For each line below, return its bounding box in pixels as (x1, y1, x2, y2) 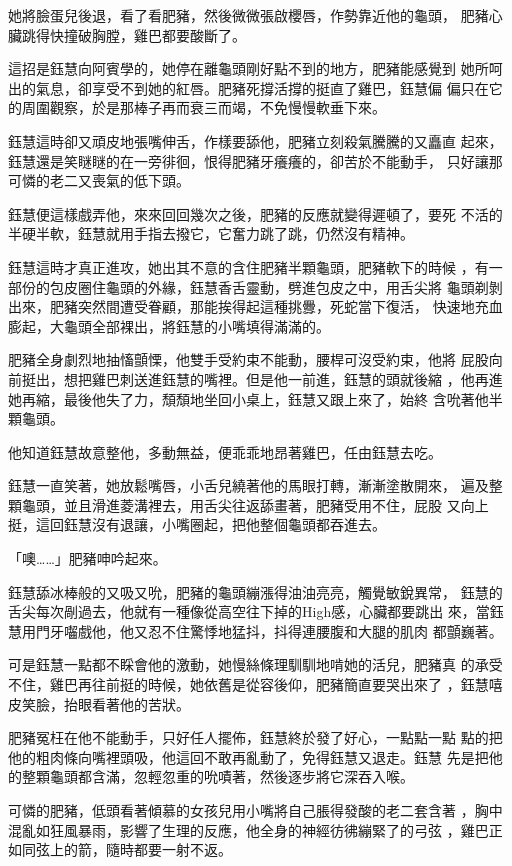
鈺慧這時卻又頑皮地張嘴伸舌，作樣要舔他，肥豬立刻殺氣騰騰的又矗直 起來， (8, 130, 503, 151)
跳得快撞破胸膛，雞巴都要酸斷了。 (21, 24, 246, 45)
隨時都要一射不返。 (105, 839, 232, 860)
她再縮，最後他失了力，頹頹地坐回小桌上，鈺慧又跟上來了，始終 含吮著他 (8, 388, 489, 409)
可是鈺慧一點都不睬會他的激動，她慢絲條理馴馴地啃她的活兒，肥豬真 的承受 (8, 654, 503, 675)
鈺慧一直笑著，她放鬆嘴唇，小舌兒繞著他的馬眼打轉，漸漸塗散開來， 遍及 (8, 475, 489, 496)
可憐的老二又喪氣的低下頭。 (8, 170, 190, 191)
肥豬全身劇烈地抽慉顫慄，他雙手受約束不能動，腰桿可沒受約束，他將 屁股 (8, 349, 489, 370)
